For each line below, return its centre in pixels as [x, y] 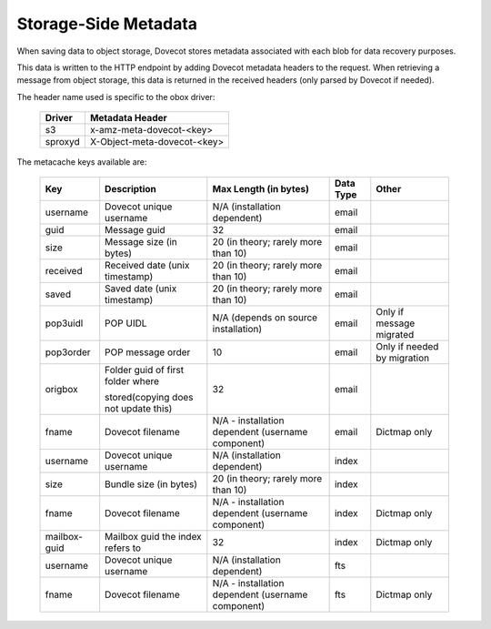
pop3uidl [64, 323]
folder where [132, 380]
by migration [403, 358]
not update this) [139, 408]
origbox [61, 389]
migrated [395, 334]
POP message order [148, 352]
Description [130, 188]
